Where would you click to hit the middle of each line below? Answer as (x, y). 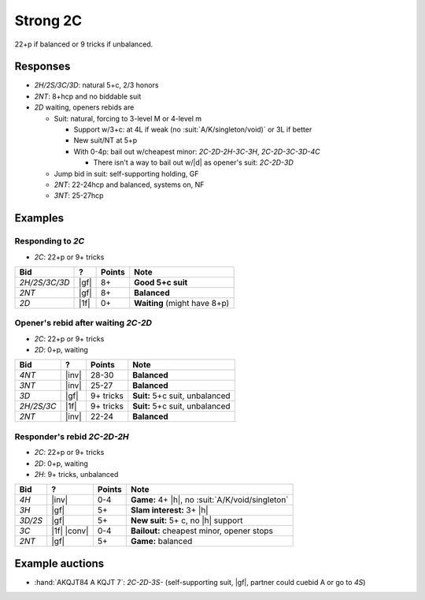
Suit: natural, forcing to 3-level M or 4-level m (128, 118)
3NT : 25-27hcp (79, 196)
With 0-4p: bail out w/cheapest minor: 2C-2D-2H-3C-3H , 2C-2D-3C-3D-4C (197, 151)
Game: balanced (161, 542)
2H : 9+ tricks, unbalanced (76, 474)
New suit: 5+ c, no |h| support (187, 520)
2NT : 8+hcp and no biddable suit (88, 96)
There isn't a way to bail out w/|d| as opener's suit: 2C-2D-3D (194, 162)
